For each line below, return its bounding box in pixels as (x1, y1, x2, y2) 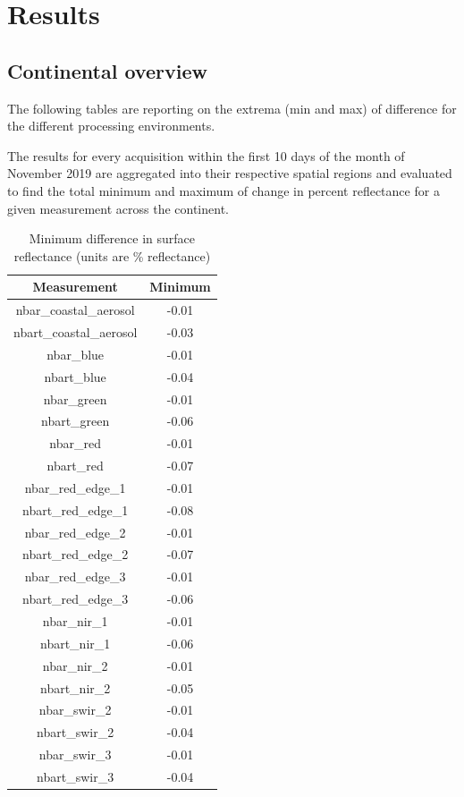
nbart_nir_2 (40, 678, 111, 697)
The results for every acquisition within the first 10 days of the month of (7, 146, 405, 165)
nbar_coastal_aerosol (15, 301, 135, 319)
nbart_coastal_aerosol (13, 323, 138, 342)
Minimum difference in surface (29, 229, 196, 248)
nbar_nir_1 (42, 611, 108, 630)
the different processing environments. (7, 116, 215, 135)
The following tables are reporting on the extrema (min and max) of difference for (7, 98, 457, 117)
